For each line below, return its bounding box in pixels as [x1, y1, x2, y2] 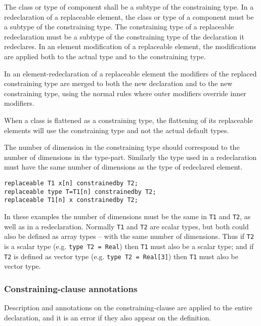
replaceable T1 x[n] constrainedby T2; [4, 179, 138, 187]
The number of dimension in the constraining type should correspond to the [4, 142, 240, 152]
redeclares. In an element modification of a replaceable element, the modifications [4, 41, 256, 52]
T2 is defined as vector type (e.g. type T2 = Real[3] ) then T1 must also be [4, 251, 238, 261]
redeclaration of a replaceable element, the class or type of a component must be [4, 11, 254, 22]
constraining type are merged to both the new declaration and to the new [4, 78, 233, 89]
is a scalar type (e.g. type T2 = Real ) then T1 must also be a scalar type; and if [4, 240, 254, 251]
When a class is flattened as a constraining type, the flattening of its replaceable [4, 114, 253, 125]
